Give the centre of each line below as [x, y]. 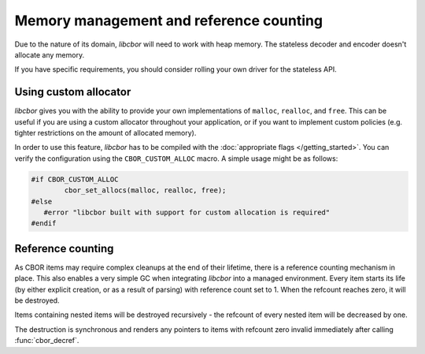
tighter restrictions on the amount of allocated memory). [105, 133]
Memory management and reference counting [168, 20]
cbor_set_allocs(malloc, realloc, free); [145, 190]
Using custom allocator [73, 92]
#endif [44, 224]
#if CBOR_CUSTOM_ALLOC [75, 179]
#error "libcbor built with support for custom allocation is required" [187, 212]
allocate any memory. [50, 54]
